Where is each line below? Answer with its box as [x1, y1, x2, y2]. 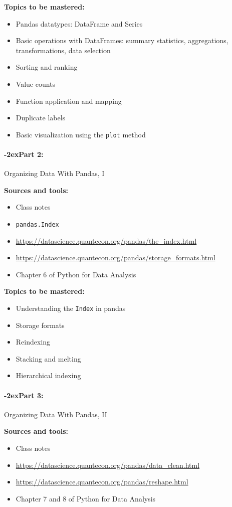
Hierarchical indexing [16, 370, 81, 381]
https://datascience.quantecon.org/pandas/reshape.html [16, 476, 188, 487]
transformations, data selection [16, 45, 111, 55]
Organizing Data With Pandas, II [4, 409, 107, 419]
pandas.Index [16, 221, 59, 228]
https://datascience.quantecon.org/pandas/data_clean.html [16, 459, 200, 470]
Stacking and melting [16, 353, 81, 364]
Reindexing [16, 336, 51, 347]
